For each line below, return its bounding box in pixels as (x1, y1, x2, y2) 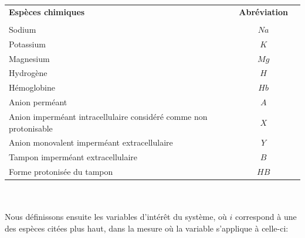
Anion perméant (9, 96, 67, 108)
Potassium (9, 37, 46, 50)
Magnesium (9, 52, 50, 64)
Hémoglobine (9, 81, 55, 94)
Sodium (9, 23, 36, 35)
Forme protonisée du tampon (9, 165, 113, 178)
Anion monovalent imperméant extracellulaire (9, 136, 173, 149)
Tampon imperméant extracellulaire (9, 151, 138, 163)
